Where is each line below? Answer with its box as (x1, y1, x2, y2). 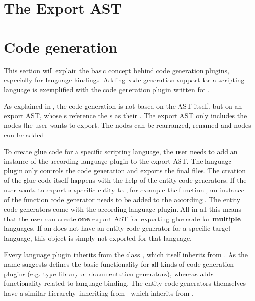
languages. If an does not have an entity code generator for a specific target (4, 223, 231, 233)
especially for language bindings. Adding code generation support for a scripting (4, 75, 245, 85)
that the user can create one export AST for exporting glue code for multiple (4, 213, 241, 223)
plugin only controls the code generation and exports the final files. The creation (4, 165, 246, 175)
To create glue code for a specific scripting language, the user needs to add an (4, 146, 238, 156)
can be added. (4, 130, 46, 140)
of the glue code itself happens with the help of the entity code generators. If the (4, 175, 247, 185)
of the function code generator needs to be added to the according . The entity (4, 194, 241, 204)
